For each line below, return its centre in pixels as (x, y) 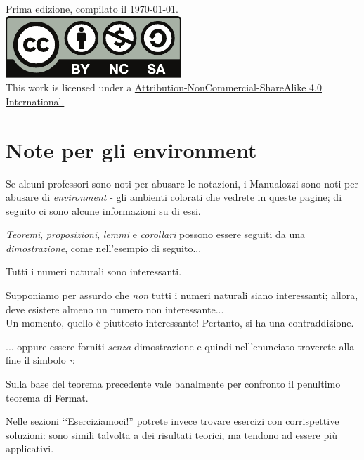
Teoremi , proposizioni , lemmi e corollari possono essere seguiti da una (156, 234)
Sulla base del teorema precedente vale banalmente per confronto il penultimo (173, 384)
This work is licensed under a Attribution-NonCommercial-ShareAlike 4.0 (164, 87)
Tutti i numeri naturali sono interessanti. (94, 271)
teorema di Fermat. (47, 397)
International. (35, 101)
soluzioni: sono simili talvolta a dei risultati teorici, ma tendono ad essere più (171, 434)
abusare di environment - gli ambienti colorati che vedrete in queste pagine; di (174, 197)
